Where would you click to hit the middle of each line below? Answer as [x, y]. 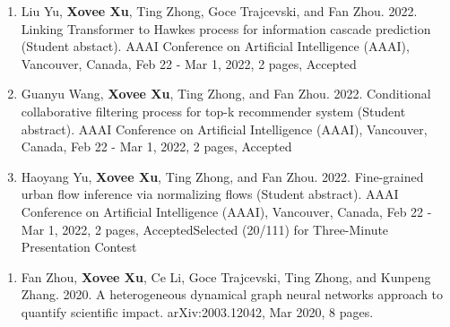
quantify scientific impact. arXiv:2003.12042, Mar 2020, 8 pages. [197, 311]
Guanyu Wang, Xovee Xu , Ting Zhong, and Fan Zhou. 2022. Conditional [226, 94]
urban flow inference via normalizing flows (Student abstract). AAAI [210, 194]
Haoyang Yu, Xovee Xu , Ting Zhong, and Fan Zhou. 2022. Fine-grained [222, 176]
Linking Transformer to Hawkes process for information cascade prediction [226, 28]
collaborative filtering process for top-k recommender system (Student [213, 111]
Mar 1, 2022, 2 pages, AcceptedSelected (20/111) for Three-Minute [205, 229]
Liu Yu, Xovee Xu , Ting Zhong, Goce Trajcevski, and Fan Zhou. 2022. [219, 11]
